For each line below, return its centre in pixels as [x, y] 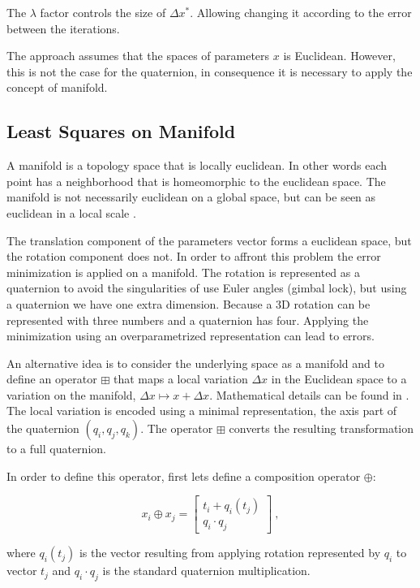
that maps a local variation [180, 379]
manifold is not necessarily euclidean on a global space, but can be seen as [191, 197]
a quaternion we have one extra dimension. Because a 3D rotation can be [189, 303]
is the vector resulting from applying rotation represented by [230, 553]
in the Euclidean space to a [339, 379]
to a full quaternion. [56, 449]
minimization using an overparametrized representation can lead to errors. [191, 336]
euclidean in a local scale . [71, 212]
